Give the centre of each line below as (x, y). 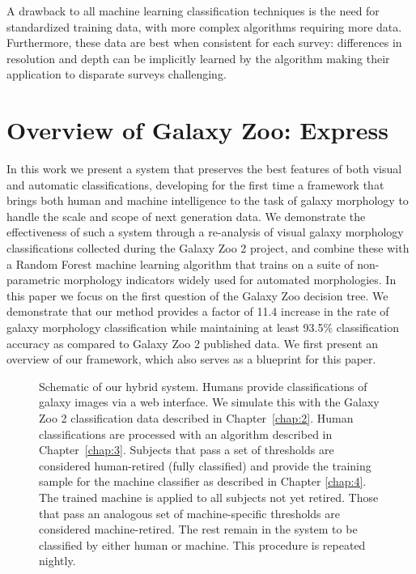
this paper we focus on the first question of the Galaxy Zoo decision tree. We (197, 295)
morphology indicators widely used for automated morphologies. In (230, 280)
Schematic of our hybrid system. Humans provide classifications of (203, 386)
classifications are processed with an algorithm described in (186, 434)
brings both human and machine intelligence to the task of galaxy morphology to (208, 200)
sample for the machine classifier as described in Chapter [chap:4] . (203, 481)
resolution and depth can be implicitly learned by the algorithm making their (198, 58)
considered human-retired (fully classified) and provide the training (205, 465)
